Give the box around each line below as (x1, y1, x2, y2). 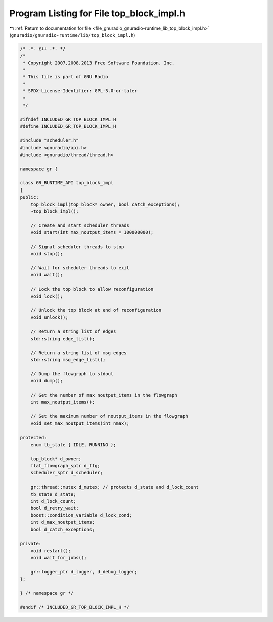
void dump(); (30, 378, 63, 384)
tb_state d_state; (30, 491, 76, 497)
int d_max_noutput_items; (30, 519, 95, 525)
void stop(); (30, 251, 63, 257)
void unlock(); (30, 314, 68, 320)
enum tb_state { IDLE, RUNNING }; (30, 442, 116, 447)
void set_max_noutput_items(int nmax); (30, 420, 130, 426)
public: (20, 195, 39, 200)
